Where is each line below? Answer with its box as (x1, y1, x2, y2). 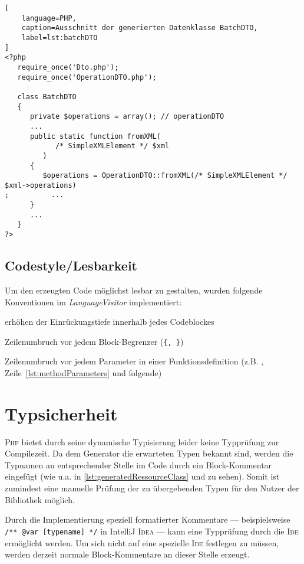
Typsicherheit (5, 401, 118, 425)
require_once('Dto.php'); (17, 63, 119, 71)
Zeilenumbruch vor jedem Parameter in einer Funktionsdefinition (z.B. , (5, 355, 264, 367)
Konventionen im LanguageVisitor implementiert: (5, 295, 182, 308)
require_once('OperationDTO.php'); (17, 73, 157, 81)
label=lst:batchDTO (21, 33, 98, 42)
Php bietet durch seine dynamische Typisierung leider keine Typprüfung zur (5, 435, 279, 448)
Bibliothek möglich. (5, 493, 75, 506)
